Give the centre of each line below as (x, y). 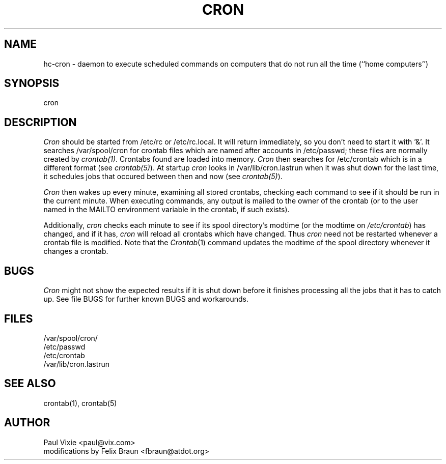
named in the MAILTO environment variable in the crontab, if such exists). (166, 210)
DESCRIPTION (40, 122)
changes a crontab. (76, 251)
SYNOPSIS (32, 83)
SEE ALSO (30, 384)
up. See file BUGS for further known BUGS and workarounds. (146, 299)
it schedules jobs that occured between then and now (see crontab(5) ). (163, 177)
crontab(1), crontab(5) (80, 403)
